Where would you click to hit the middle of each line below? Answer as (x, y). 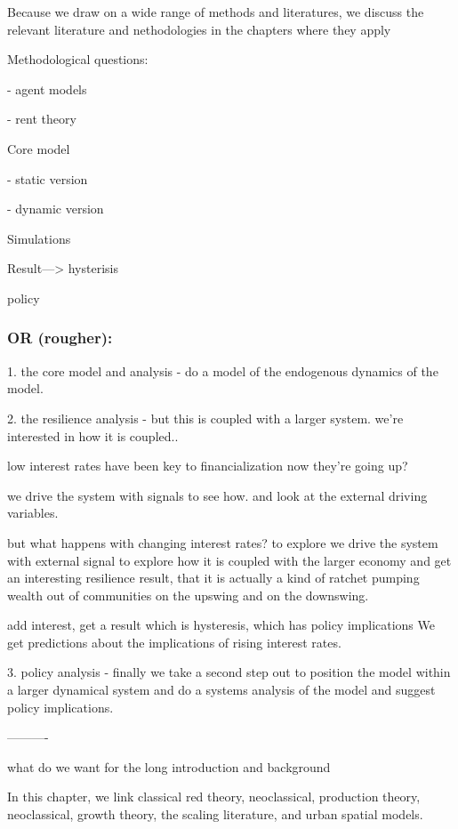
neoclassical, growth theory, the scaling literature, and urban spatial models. (215, 814)
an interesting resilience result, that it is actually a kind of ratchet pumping (213, 578)
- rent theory (42, 119)
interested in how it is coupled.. (93, 435)
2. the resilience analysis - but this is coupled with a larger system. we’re (205, 418)
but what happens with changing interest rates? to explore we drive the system (223, 542)
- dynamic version (56, 209)
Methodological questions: (78, 59)
